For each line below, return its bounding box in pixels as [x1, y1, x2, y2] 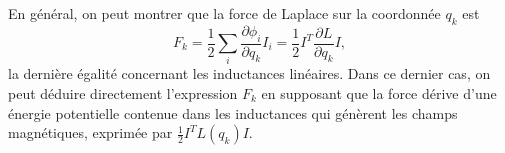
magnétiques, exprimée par [8, 122, 173, 143]
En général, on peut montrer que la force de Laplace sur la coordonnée [8, 3, 441, 23]
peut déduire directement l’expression [8, 82, 238, 103]
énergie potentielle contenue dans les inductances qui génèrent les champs [8, 102, 458, 123]
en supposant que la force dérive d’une [261, 82, 497, 103]
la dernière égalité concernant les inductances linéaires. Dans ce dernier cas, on [8, 63, 491, 84]
